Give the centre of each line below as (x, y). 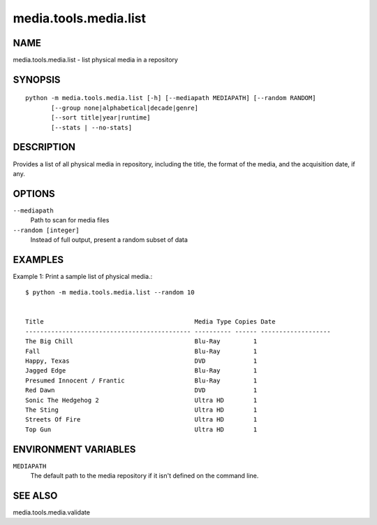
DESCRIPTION (44, 147)
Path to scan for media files (70, 220)
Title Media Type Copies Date (150, 322)
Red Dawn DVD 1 (141, 390)
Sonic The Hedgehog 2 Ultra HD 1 (141, 400)
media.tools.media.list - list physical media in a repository (95, 60)
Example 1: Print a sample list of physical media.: (83, 276)
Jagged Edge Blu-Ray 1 (141, 371)
